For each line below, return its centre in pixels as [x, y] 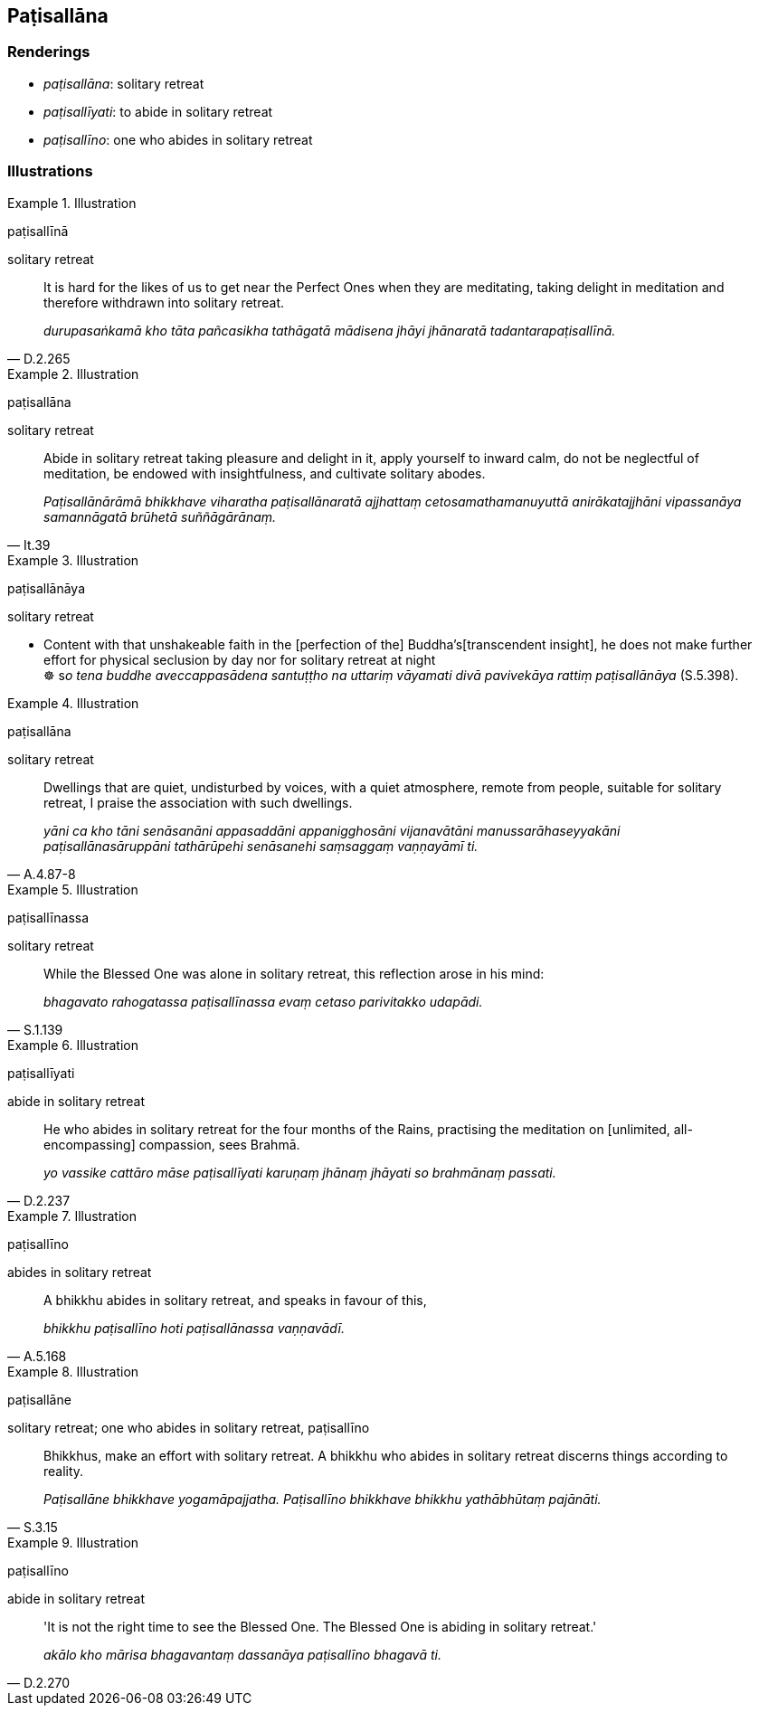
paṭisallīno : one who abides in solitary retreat [178, 139]
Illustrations [50, 171]
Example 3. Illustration [73, 560]
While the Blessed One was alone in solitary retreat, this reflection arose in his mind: [294, 973]
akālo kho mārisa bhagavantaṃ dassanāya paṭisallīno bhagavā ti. [242, 1654]
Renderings [49, 52]
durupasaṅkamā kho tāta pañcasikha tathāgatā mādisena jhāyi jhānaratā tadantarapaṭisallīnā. [330, 330]
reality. [64, 1471]
